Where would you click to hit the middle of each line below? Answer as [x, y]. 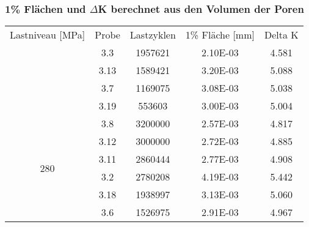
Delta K [281, 35]
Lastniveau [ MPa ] [48, 35]
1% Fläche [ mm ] [220, 35]
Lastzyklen [153, 35]
